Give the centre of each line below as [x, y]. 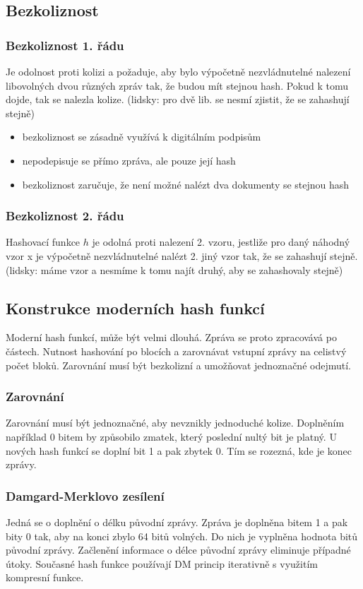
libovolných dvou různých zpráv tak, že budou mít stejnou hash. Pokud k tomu [177, 85]
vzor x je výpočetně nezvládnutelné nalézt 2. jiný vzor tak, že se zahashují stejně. [182, 255]
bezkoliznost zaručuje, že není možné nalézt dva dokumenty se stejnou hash [186, 184]
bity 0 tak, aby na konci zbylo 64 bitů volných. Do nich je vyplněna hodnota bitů [182, 536]
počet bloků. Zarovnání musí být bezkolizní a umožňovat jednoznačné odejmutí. [178, 365]
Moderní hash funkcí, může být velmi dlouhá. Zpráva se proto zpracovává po [171, 337]
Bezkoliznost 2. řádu [65, 216]
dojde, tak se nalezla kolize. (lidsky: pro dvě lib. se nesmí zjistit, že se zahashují [178, 99]
